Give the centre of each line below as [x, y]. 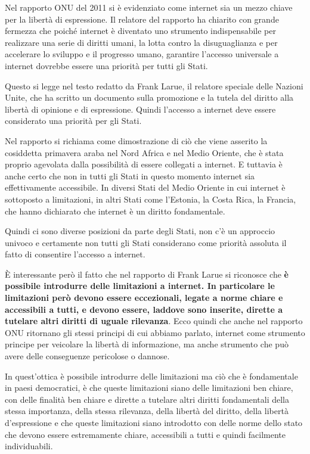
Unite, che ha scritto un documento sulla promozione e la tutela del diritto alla [149, 97]
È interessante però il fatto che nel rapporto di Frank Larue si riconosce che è [147, 274]
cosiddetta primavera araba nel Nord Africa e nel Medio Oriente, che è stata [144, 152]
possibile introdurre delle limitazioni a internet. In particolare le [140, 286]
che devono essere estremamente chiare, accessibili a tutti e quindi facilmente [145, 434]
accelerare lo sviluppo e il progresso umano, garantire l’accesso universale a [142, 54]
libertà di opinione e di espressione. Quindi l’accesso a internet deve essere [140, 109]
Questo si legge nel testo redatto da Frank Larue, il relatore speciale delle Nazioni [154, 85]
